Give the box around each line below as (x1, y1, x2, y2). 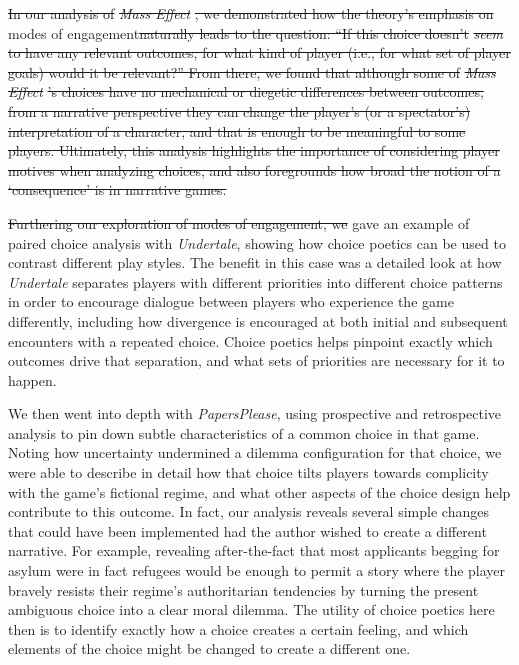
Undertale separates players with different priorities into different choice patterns (8, 271, 503, 292)
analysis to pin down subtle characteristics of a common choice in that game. (8, 422, 480, 443)
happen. (8, 369, 57, 390)
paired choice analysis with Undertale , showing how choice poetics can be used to (8, 232, 506, 253)
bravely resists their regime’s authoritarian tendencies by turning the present (8, 579, 479, 600)
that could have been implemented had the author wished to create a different (8, 520, 487, 541)
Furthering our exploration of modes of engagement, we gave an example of (8, 212, 470, 233)
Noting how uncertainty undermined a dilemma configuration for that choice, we (8, 442, 502, 463)
